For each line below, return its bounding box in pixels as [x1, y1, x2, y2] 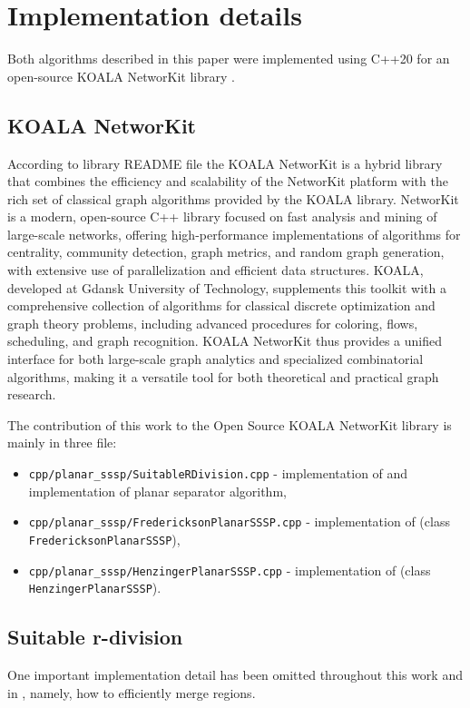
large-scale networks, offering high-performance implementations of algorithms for [7, 224, 461, 243]
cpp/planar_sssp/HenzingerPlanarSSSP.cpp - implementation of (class [28, 560, 431, 579]
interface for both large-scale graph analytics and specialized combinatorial [7, 349, 424, 369]
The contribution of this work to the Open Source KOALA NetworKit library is [7, 415, 452, 434]
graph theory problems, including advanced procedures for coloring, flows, [7, 313, 418, 332]
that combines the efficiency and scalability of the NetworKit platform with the [7, 172, 448, 191]
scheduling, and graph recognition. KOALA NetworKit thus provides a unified [7, 331, 442, 350]
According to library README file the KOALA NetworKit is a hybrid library [7, 153, 443, 172]
